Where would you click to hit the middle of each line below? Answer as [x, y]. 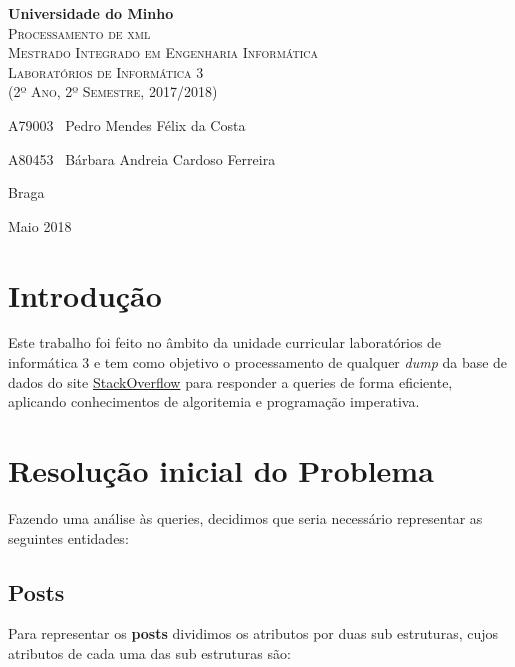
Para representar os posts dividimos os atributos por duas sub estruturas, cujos [253, 633]
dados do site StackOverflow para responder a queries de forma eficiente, [230, 381]
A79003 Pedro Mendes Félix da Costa [127, 124]
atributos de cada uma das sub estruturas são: [149, 652]
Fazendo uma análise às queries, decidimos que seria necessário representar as [245, 517]
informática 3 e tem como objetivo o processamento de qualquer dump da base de [258, 362]
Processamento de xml [79, 32]
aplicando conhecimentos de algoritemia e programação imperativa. [214, 401]
